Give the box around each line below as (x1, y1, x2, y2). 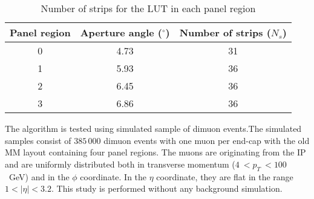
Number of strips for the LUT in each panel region (41, 1, 256, 15)
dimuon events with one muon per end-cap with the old (103, 134, 310, 146)
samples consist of (5, 134, 71, 146)
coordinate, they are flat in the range (156, 170, 293, 183)
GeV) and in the (8, 170, 70, 183)
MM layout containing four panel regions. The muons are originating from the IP (5, 146, 306, 158)
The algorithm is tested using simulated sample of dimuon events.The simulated (5, 122, 302, 134)
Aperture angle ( (80, 25, 163, 39)
